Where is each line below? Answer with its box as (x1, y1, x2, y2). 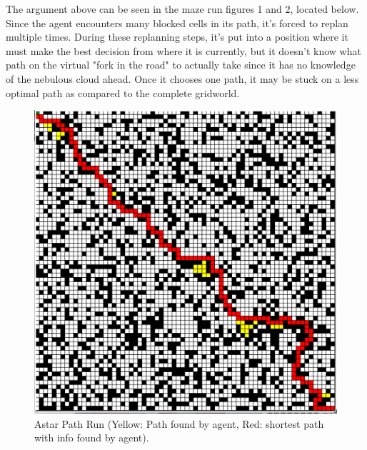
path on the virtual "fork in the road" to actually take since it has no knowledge (6, 57, 356, 72)
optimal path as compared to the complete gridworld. (6, 85, 240, 100)
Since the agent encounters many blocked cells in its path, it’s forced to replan (6, 15, 348, 30)
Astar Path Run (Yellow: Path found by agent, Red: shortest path (34, 416, 324, 431)
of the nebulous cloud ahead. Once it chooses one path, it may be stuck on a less (6, 71, 359, 86)
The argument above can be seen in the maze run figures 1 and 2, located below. (6, 1, 359, 16)
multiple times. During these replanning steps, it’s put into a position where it (6, 29, 348, 44)
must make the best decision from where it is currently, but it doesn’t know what (6, 43, 361, 58)
